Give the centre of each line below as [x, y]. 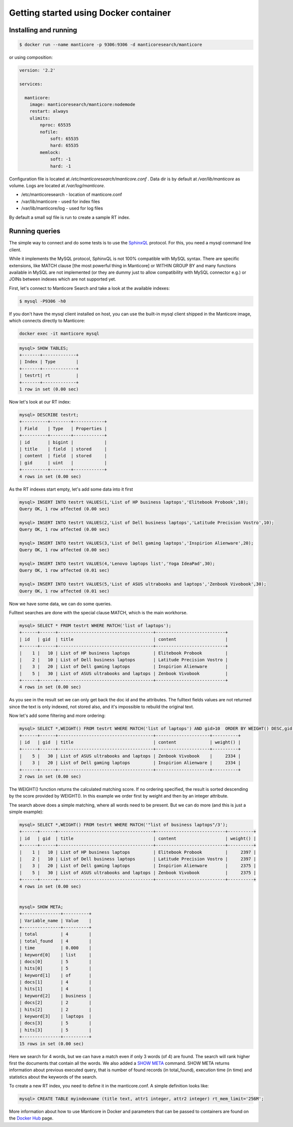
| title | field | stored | [63, 449]
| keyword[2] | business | [55, 996]
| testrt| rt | [49, 376]
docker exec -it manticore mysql [59, 334]
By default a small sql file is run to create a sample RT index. [70, 217]
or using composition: [31, 57]
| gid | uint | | [63, 463]
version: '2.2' [37, 70]
